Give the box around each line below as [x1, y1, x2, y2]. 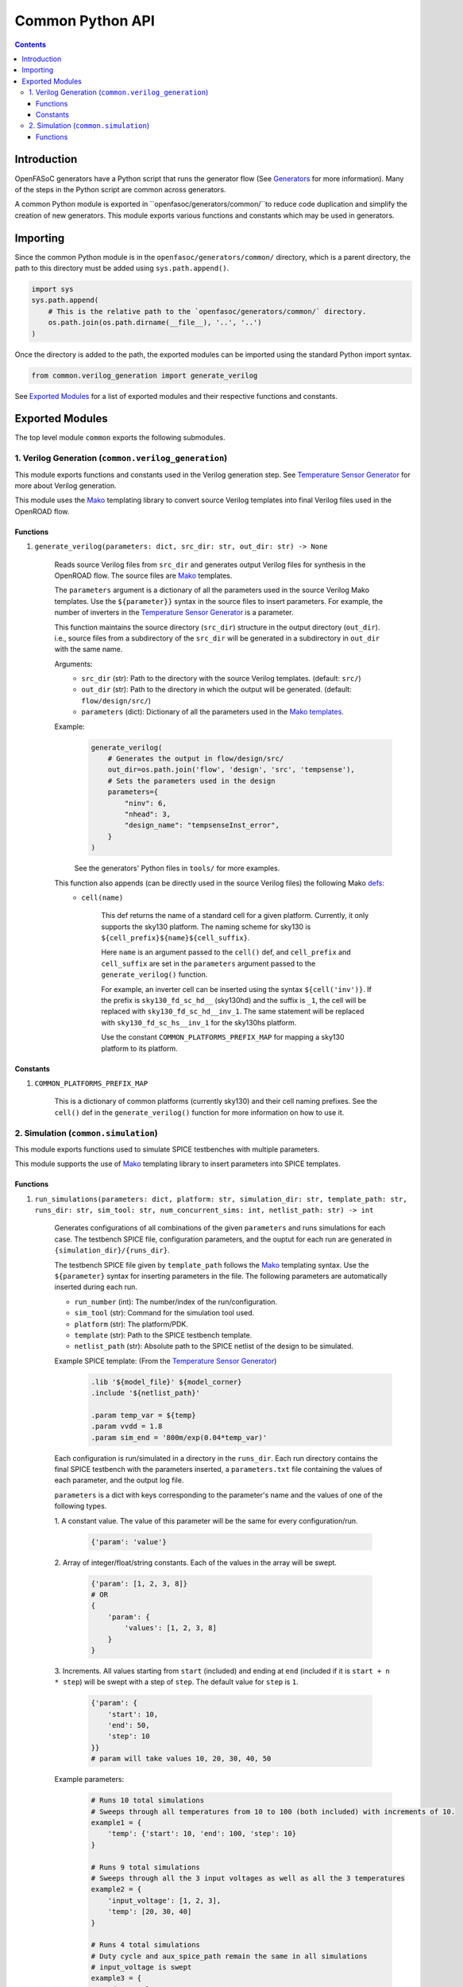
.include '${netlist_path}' [91, 1389, 200, 1398]
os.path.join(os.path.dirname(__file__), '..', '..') [48, 318, 262, 327]
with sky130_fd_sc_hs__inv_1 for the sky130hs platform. [101, 1017, 297, 1027]
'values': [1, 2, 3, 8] [124, 1624, 218, 1633]
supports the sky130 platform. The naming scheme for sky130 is [101, 922, 311, 932]
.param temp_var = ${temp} [91, 1411, 196, 1420]
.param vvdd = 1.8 [91, 1422, 163, 1431]
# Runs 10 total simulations [91, 1796, 205, 1805]
